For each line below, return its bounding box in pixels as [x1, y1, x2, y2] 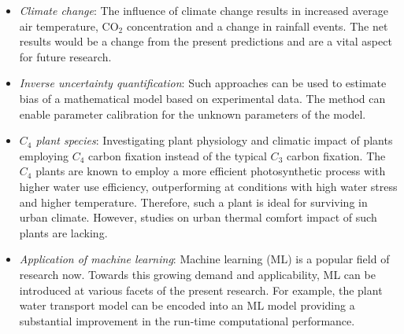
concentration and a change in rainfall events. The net [126, 17, 388, 34]
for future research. [19, 48, 112, 64]
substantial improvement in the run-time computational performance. [19, 312, 355, 328]
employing [19, 147, 69, 163]
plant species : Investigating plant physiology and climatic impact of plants [35, 132, 393, 149]
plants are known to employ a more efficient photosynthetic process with [35, 163, 386, 179]
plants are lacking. [19, 224, 108, 240]
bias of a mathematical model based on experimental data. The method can [19, 90, 386, 106]
